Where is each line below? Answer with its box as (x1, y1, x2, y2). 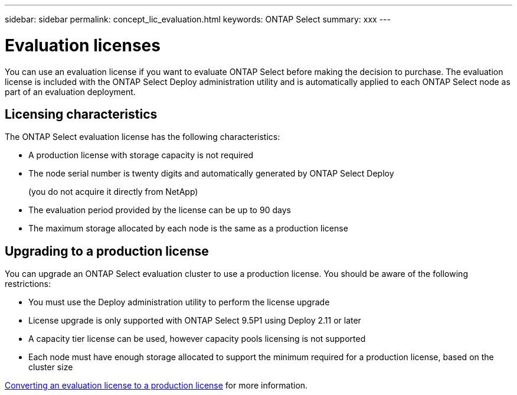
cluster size (28, 362, 73, 373)
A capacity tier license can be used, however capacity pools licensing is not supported (28, 334, 366, 344)
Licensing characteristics (5, 106, 158, 122)
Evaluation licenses (5, 35, 161, 56)
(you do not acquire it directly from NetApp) (28, 187, 198, 197)
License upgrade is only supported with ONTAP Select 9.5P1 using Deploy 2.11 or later (28, 315, 361, 326)
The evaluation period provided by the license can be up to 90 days (28, 205, 291, 216)
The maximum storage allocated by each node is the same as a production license (28, 223, 348, 234)
